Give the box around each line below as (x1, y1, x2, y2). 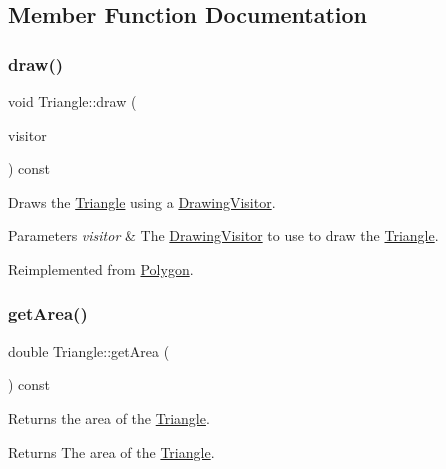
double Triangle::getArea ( (8, 340, 170, 361)
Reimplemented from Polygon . (8, 258, 194, 279)
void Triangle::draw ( (8, 91, 137, 111)
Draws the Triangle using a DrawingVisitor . (8, 191, 276, 212)
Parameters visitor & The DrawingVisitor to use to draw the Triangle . (8, 225, 439, 246)
